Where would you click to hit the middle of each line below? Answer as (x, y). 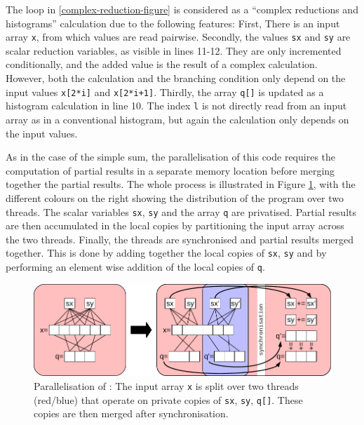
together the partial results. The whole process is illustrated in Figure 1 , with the (181, 184)
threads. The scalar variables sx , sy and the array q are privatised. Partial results (181, 211)
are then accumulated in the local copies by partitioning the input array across (175, 225)
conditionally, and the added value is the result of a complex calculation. (162, 64)
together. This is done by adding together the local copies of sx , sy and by (166, 253)
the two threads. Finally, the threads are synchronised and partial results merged (180, 239)
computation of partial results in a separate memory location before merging (170, 170)
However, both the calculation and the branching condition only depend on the (176, 78)
